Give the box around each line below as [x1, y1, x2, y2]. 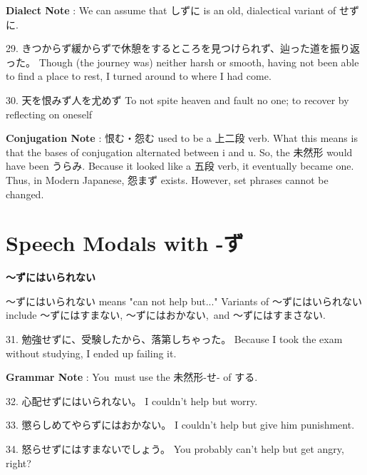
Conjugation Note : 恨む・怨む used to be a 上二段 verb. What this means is [6, 131, 358, 145]
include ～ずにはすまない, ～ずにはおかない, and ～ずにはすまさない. [6, 307, 326, 322]
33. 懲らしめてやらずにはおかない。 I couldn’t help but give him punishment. [6, 417, 355, 432]
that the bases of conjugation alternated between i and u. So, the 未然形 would [6, 144, 353, 159]
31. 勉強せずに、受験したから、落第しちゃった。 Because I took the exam [6, 332, 343, 347]
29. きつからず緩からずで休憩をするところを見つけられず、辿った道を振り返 [6, 41, 361, 56]
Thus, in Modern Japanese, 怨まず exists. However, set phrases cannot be [6, 172, 329, 187]
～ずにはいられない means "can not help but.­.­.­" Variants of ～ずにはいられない [6, 293, 362, 308]
